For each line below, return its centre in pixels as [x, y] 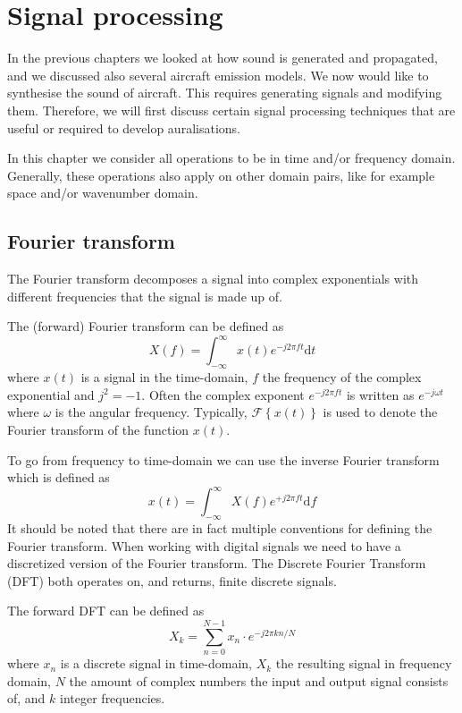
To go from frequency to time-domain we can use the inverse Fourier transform [223, 459]
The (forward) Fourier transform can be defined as [146, 326]
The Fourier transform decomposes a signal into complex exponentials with [213, 279]
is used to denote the [380, 412]
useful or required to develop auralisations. [124, 127]
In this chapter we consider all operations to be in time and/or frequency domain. [231, 158]
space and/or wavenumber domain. [103, 193]
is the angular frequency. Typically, [151, 412]
